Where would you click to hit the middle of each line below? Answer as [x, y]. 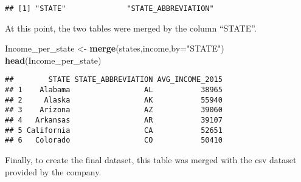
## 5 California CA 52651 [114, 130]
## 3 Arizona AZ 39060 [114, 110]
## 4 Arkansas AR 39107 [114, 120]
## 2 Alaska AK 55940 [114, 100]
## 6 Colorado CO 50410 [114, 140]
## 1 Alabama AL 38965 [114, 90]
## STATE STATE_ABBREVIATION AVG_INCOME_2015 [114, 80]
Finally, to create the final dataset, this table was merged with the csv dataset [151, 160]
